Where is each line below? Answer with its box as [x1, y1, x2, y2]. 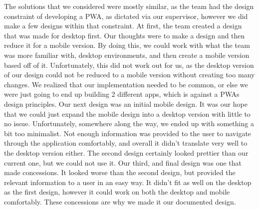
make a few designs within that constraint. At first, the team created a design [4, 20, 242, 31]
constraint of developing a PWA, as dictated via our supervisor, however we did [4, 10, 248, 21]
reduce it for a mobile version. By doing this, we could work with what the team [4, 40, 250, 50]
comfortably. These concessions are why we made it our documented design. [4, 196, 236, 207]
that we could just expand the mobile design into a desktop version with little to [4, 108, 251, 119]
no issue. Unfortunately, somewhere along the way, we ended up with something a [4, 118, 254, 129]
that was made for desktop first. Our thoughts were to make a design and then [4, 30, 245, 40]
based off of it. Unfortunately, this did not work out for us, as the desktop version [4, 59, 254, 70]
